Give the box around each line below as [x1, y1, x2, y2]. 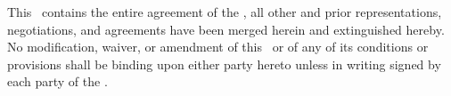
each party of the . [7, 72, 108, 91]
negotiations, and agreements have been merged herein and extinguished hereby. [7, 20, 445, 38]
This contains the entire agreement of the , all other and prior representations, [7, 3, 442, 20]
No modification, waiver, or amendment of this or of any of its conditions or [7, 37, 429, 56]
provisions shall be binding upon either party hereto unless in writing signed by [7, 54, 441, 73]
